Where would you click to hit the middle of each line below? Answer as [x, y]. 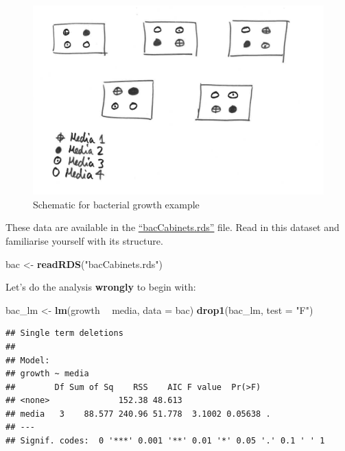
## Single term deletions [64, 333]
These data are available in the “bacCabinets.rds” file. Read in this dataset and [172, 227]
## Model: [28, 360]
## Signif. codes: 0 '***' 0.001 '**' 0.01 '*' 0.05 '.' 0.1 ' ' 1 [165, 441]
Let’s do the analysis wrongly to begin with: [101, 287]
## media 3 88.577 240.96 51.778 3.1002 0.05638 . [138, 414]
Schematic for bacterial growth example [116, 204]
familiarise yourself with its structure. [84, 240]
